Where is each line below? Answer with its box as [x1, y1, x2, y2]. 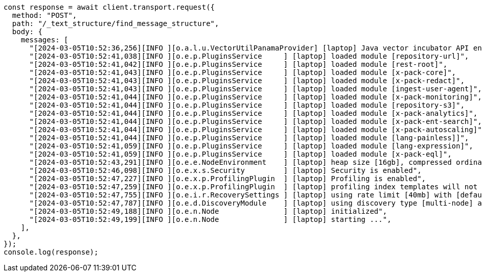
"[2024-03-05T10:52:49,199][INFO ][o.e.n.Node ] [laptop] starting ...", [29, 215, 392, 223]
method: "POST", [12, 11, 77, 19]
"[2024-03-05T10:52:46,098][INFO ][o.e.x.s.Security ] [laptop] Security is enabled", [29, 166, 422, 174]
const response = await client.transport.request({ [4, 3, 215, 11]
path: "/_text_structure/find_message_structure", [12, 19, 219, 28]
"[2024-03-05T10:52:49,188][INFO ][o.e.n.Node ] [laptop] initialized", [29, 207, 387, 215]
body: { [12, 28, 42, 36]
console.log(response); [4, 248, 99, 256]
